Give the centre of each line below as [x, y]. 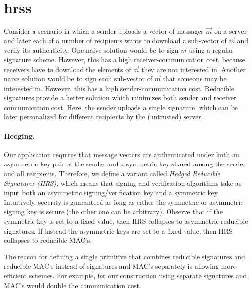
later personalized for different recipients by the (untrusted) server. [103, 117]
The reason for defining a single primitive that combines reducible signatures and [125, 256]
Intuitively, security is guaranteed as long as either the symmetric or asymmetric [124, 202]
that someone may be [195, 79]
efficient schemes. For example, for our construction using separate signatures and [126, 275]
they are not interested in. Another [193, 69]
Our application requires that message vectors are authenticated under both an [122, 154]
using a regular [211, 50]
